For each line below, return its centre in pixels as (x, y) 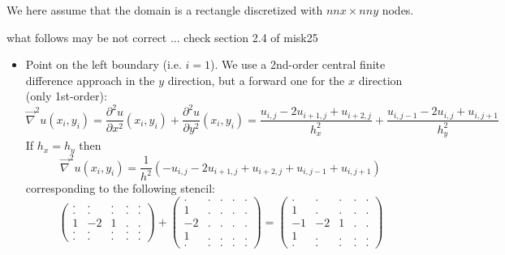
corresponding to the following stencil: (120, 188)
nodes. (398, 10)
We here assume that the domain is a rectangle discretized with (165, 10)
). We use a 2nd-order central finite (298, 64)
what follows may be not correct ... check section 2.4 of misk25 (162, 37)
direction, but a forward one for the (256, 80)
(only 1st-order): (66, 96)
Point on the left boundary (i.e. (104, 64)
